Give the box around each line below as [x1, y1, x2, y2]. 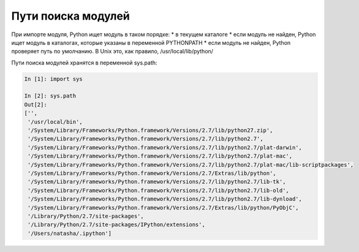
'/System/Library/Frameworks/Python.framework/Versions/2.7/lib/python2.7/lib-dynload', [28, 196, 303, 202]
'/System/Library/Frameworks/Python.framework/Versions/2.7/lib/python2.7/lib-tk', [28, 178, 286, 185]
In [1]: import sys [24, 75, 83, 82]
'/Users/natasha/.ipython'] [28, 230, 112, 237]
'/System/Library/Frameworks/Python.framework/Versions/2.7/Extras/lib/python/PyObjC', [28, 204, 300, 211]
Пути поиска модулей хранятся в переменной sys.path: [11, 59, 157, 66]
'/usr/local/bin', [28, 118, 83, 125]
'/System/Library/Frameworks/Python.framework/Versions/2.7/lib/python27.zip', [28, 127, 273, 134]
